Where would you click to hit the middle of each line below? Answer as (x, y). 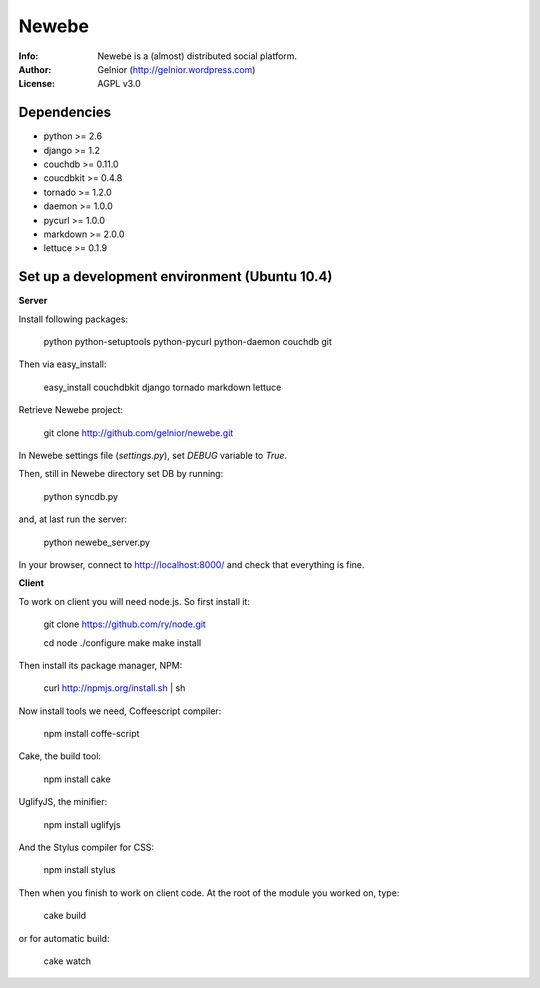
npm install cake (77, 779)
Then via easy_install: (62, 364)
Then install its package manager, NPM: (100, 665)
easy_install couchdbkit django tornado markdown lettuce (162, 387)
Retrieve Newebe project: (71, 410)
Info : (28, 56)
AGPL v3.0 (119, 84)
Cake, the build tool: (60, 756)
